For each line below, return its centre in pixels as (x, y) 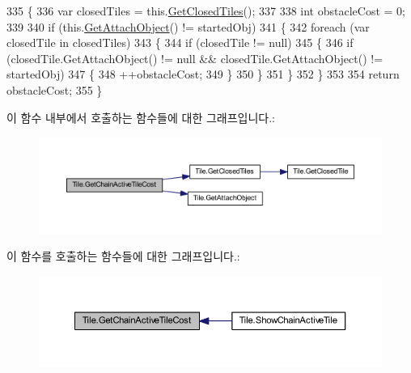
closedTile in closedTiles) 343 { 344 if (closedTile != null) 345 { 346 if (180, 42)
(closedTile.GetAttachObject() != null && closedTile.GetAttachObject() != (195, 58)
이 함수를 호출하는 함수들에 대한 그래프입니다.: (123, 256)
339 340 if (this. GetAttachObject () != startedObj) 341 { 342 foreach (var (188, 26)
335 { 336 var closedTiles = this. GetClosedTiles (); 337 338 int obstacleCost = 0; (206, 11)
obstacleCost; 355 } (55, 89)
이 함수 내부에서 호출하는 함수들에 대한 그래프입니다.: (141, 117)
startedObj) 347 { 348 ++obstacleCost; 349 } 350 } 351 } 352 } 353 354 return (203, 74)
